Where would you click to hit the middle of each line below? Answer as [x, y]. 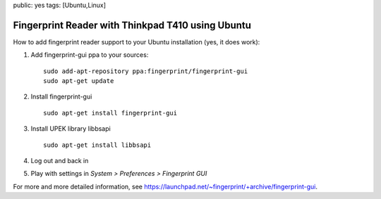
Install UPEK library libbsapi [71, 129]
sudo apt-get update [79, 81]
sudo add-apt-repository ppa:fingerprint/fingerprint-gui [146, 71]
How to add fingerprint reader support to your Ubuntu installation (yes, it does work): [137, 41]
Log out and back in [60, 161]
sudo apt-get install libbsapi [97, 145]
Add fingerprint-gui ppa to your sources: [90, 55]
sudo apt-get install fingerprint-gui [110, 113]
